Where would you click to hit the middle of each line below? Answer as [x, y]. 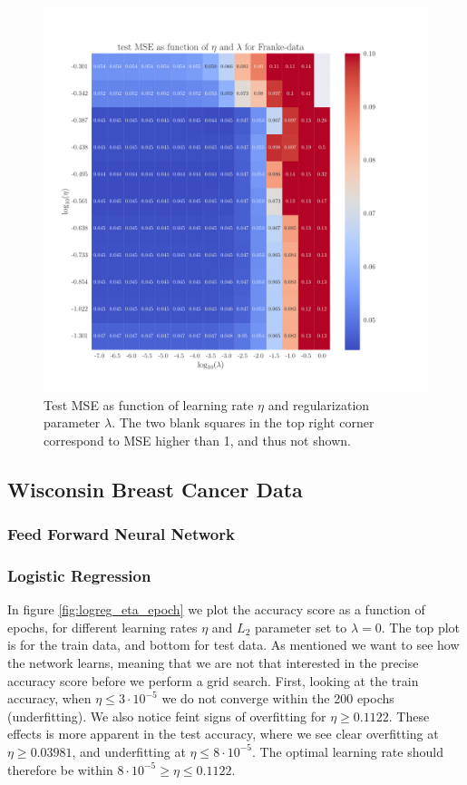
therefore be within [60, 769]
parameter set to [301, 627]
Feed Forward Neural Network [121, 534]
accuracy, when [49, 698]
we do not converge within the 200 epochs [278, 698]
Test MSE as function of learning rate [149, 404]
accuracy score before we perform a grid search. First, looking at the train [213, 680]
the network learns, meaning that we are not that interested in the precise [213, 662]
